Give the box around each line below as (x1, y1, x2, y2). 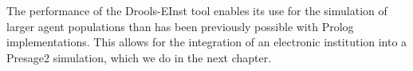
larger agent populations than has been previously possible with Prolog (6, 18, 354, 34)
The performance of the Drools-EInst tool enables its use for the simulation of (6, 2, 387, 18)
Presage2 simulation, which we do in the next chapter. (6, 49, 272, 65)
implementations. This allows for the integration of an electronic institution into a (6, 34, 407, 50)
